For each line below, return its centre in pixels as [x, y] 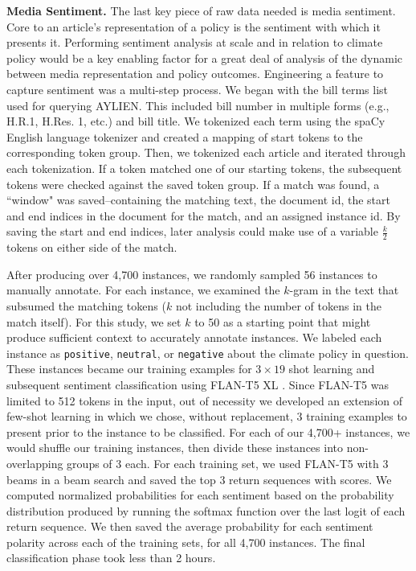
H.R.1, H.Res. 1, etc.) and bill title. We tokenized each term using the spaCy [196, 121]
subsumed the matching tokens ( [86, 305]
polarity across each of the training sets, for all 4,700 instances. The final [186, 542]
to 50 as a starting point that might [283, 321]
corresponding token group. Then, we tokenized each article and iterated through [206, 152]
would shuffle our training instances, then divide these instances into [175, 448]
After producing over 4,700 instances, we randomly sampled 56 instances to [192, 274]
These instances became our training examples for [129, 369]
